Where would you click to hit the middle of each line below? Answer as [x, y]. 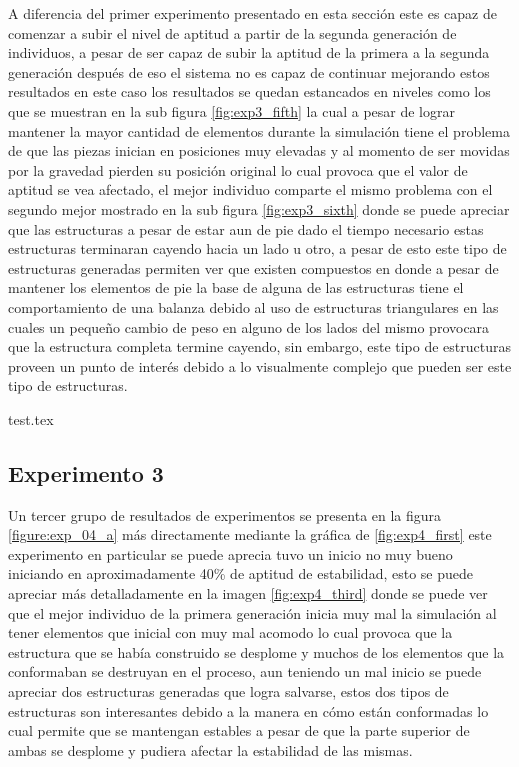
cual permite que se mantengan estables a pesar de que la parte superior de [239, 730]
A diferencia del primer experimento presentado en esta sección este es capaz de [252, 13]
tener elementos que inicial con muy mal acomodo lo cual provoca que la [230, 632]
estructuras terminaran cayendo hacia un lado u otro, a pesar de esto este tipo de [257, 248]
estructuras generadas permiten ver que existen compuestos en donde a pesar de [253, 267]
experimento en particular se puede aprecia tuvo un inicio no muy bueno [230, 553]
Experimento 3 [86, 472]
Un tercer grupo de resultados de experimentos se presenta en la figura [225, 514]
